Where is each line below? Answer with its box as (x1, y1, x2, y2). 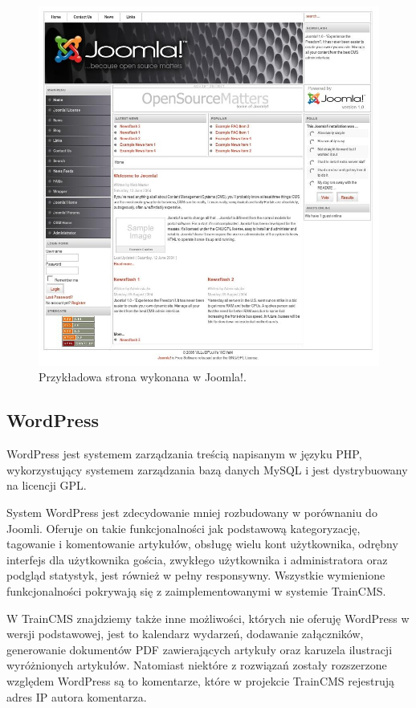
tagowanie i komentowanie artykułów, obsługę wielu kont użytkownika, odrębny (6, 535, 398, 552)
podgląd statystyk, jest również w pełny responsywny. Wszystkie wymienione (6, 567, 385, 584)
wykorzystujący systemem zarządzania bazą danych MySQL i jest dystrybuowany (6, 461, 408, 478)
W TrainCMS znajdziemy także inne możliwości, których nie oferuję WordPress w (6, 609, 410, 626)
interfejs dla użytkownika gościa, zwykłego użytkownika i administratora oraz (6, 551, 388, 568)
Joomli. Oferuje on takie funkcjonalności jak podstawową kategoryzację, (6, 519, 361, 536)
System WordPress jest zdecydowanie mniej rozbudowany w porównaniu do (6, 503, 377, 520)
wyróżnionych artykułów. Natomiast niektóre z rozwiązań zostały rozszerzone (6, 657, 387, 673)
